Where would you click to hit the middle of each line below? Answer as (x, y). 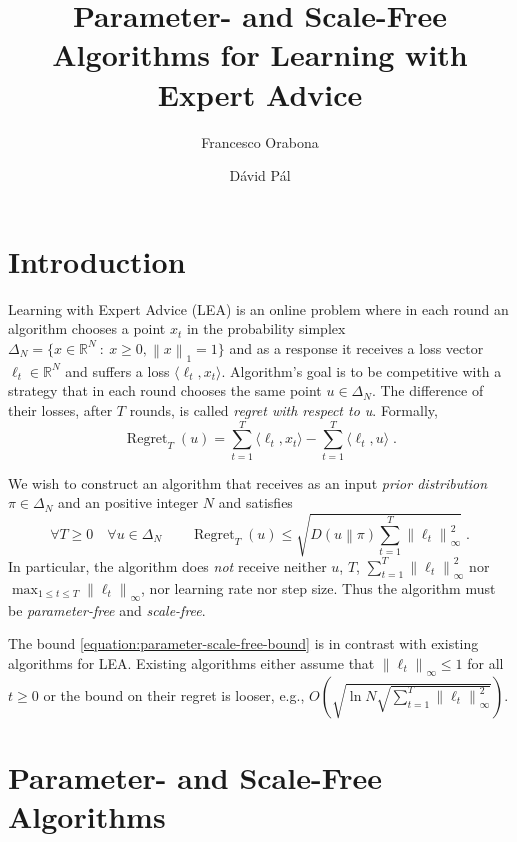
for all (485, 662)
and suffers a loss (117, 370)
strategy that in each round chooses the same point (165, 390)
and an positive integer (128, 502)
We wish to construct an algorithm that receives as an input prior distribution (248, 482)
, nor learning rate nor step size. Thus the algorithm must (318, 587)
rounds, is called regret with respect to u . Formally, (283, 410)
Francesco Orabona (260, 141)
